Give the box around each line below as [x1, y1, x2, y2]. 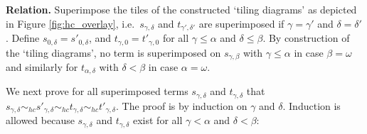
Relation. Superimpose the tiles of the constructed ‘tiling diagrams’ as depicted [6, 2, 357, 16]
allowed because [6, 113, 75, 128]
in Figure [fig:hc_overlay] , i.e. [6, 16, 135, 30]
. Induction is [282, 98, 341, 113]
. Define [6, 30, 40, 45]
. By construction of [262, 30, 350, 45]
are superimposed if [198, 16, 284, 30]
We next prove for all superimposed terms [6, 84, 188, 99]
